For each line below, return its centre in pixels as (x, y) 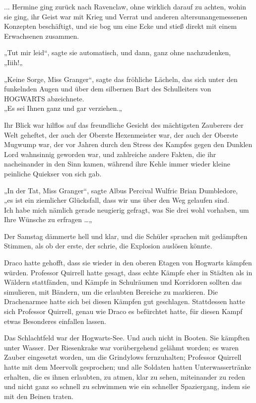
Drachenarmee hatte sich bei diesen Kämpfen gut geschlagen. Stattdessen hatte (125, 301)
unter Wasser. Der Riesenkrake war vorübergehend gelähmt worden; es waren (122, 347)
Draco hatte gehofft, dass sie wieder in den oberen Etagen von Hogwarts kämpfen (128, 263)
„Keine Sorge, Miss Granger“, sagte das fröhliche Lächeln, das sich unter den (121, 79)
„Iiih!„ (13, 62)
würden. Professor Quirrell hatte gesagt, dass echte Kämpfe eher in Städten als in (128, 272)
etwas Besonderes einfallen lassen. (55, 321)
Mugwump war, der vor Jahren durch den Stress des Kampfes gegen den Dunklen (128, 144)
